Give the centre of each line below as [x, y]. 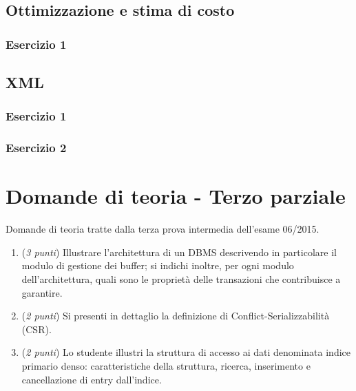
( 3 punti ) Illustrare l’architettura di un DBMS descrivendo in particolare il [179, 252]
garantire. [42, 292]
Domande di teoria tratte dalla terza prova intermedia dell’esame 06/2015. [163, 229]
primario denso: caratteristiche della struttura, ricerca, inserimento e [166, 365]
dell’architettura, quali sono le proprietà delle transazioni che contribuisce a [181, 279]
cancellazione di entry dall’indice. [92, 379]
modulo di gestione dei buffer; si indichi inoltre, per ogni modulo [158, 265]
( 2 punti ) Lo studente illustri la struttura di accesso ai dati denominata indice [186, 352]
